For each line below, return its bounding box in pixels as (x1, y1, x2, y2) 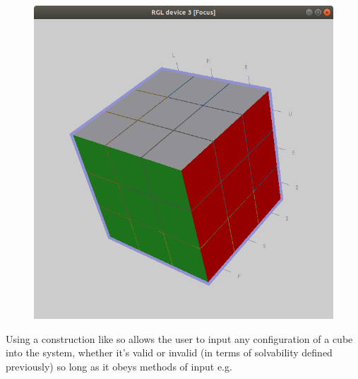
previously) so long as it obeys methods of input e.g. (6, 358, 232, 373)
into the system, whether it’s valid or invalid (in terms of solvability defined (6, 345, 333, 360)
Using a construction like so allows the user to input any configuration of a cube (6, 331, 353, 346)
